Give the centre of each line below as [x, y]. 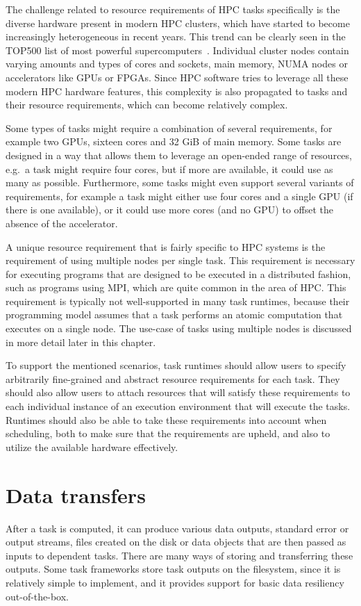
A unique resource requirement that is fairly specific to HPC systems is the [166, 246]
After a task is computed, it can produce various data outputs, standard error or [177, 528]
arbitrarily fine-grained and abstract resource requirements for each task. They [173, 378]
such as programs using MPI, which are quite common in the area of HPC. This [176, 287]
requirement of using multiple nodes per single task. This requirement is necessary [180, 260]
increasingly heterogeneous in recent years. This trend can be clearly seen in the [176, 36]
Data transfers [76, 494]
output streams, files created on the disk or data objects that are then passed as [176, 542]
